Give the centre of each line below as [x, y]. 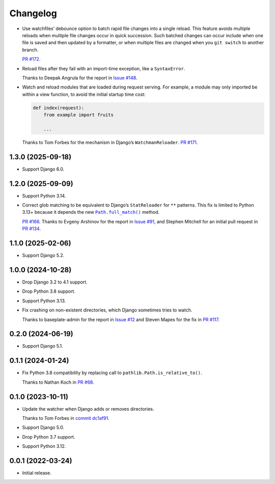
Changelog [33, 13]
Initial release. [37, 473]
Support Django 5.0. [43, 428]
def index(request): [58, 108]
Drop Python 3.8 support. [49, 291]
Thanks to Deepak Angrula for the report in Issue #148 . [80, 78]
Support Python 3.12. [44, 446]
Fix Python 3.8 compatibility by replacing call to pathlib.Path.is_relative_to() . [112, 373]
